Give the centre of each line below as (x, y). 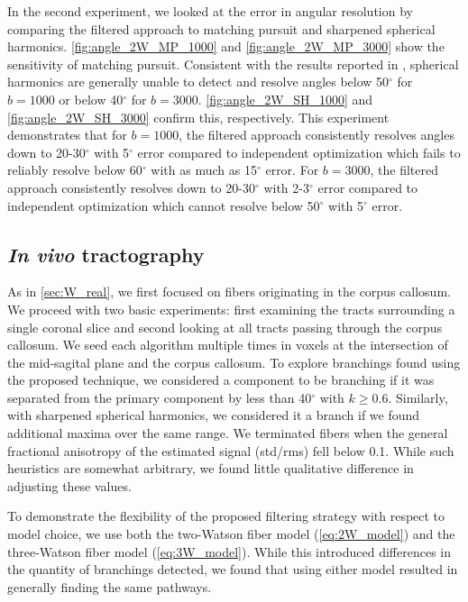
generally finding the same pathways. (110, 586)
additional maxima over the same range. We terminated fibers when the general (228, 433)
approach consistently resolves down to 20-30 (131, 187)
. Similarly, (418, 397)
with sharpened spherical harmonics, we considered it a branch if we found (214, 415)
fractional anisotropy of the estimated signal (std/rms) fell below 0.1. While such (231, 450)
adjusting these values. (69, 485)
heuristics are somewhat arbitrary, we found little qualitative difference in (211, 468)
